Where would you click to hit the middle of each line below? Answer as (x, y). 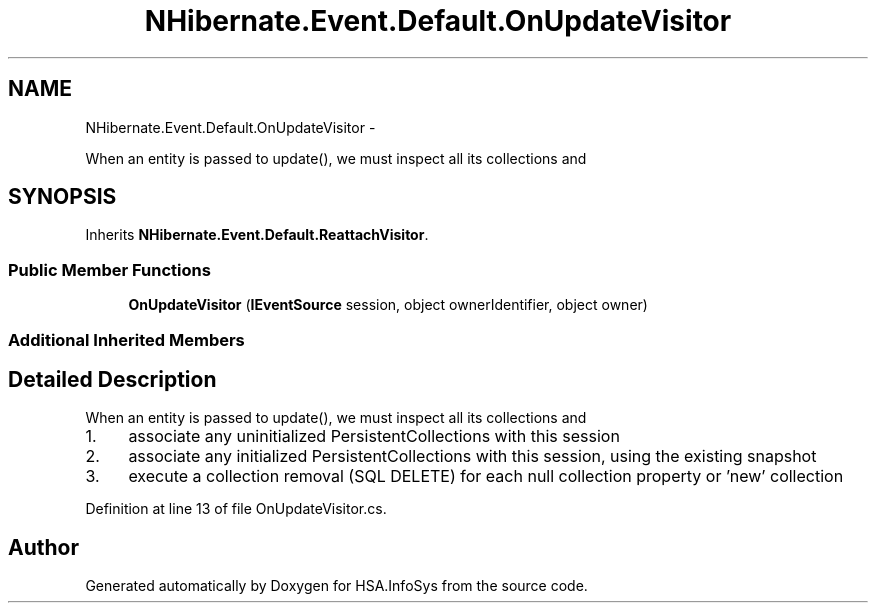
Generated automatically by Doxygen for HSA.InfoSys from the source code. (336, 586)
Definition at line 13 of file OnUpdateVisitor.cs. (236, 509)
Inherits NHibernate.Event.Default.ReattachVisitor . (257, 235)
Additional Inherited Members (126, 339)
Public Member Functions (109, 269)
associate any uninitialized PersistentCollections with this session (374, 436)
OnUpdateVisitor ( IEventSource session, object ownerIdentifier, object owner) (388, 305)
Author (43, 547)
